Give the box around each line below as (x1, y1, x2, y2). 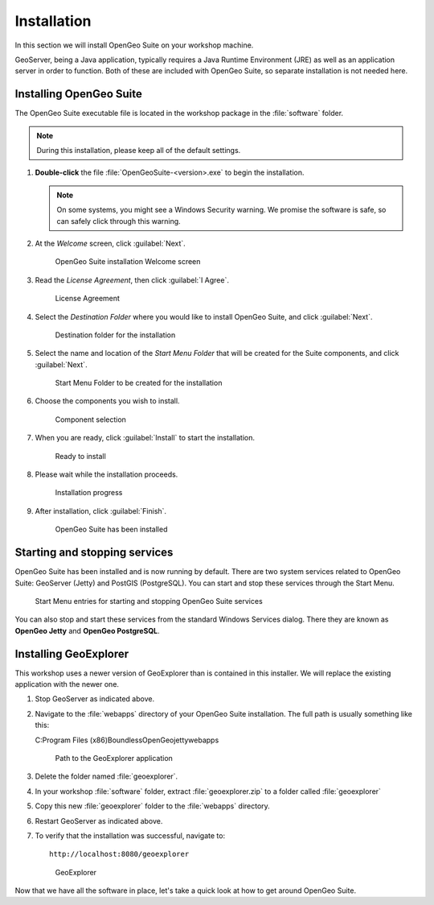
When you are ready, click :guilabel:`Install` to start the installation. (35, 433, 256, 443)
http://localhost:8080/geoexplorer (49, 849, 190, 859)
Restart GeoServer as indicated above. (35, 816, 163, 825)
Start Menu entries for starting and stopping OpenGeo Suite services (35, 596, 263, 605)
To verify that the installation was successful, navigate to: (35, 830, 225, 841)
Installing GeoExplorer (14, 647, 129, 660)
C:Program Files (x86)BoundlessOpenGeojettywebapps (35, 735, 219, 745)
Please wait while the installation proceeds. (35, 469, 178, 479)
